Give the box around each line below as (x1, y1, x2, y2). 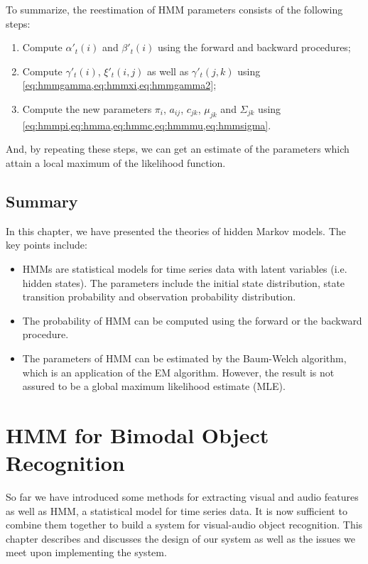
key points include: (6, 237, 87, 252)
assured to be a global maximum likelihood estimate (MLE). (22, 379, 286, 394)
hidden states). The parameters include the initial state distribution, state (22, 275, 345, 290)
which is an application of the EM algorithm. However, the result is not (22, 364, 335, 379)
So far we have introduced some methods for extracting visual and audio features (6, 489, 359, 504)
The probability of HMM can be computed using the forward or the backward (22, 313, 362, 327)
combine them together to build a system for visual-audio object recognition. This (6, 517, 363, 532)
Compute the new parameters (22, 101, 152, 116)
